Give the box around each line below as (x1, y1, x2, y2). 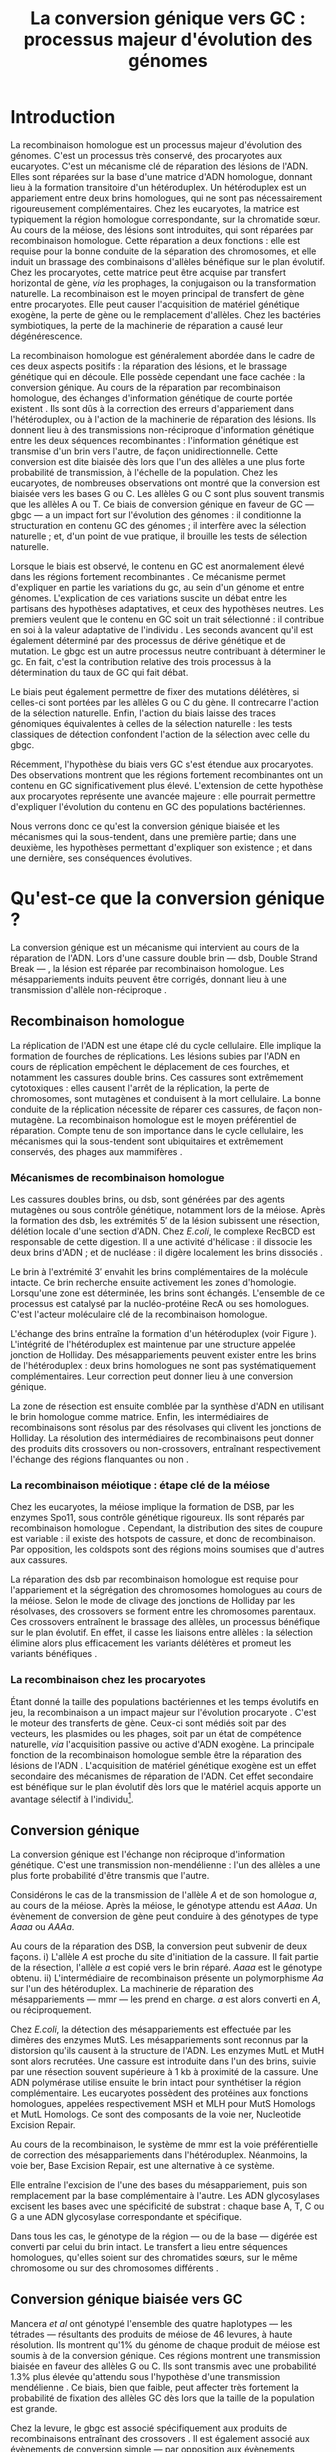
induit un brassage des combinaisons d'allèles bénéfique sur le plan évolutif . (10, 255, 326, 267)
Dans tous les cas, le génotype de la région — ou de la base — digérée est (10, 2230, 318, 2242)
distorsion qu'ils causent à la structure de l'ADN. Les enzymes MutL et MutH (10, 2045, 325, 2057)
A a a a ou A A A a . (10, 1921, 75, 1933)
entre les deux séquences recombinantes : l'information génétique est (10, 434, 299, 446)
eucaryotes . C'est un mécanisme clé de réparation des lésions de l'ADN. (10, 160, 309, 172)
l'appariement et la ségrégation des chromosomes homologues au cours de (10, 1584, 323, 1596)
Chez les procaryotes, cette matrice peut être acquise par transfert (10, 266, 287, 278)
